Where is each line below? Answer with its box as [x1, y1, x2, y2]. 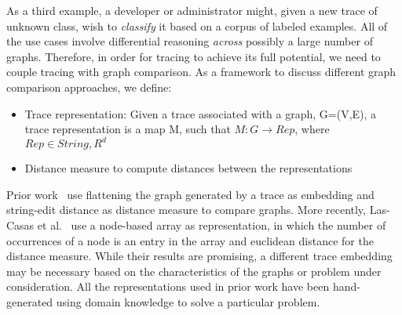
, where [294, 121, 330, 137]
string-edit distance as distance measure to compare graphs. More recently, [6, 201, 366, 218]
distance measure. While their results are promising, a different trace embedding [6, 248, 393, 264]
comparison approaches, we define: [6, 78, 172, 95]
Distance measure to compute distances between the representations [24, 160, 353, 176]
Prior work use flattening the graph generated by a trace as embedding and [6, 186, 375, 202]
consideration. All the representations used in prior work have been [6, 278, 330, 295]
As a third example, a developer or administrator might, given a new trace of [6, 2, 378, 18]
